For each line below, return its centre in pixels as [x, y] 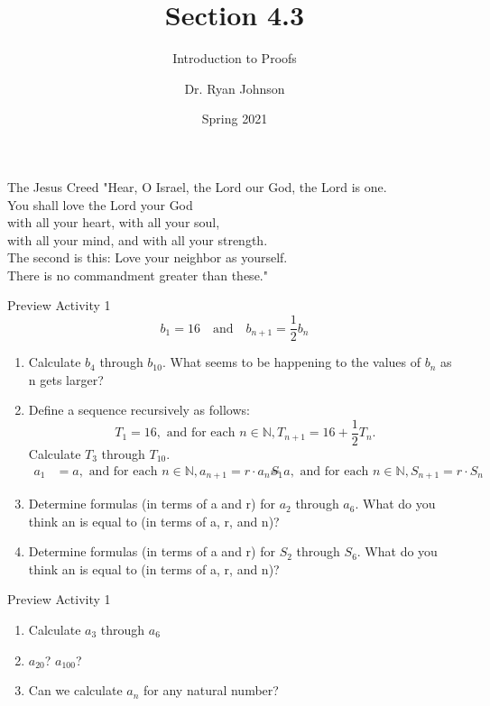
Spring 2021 [235, 119]
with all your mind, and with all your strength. [138, 239]
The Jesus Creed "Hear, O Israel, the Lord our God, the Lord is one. [197, 186]
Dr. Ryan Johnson [235, 88]
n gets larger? [66, 379]
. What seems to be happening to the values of [291, 362]
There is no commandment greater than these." [138, 275]
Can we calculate [75, 690]
